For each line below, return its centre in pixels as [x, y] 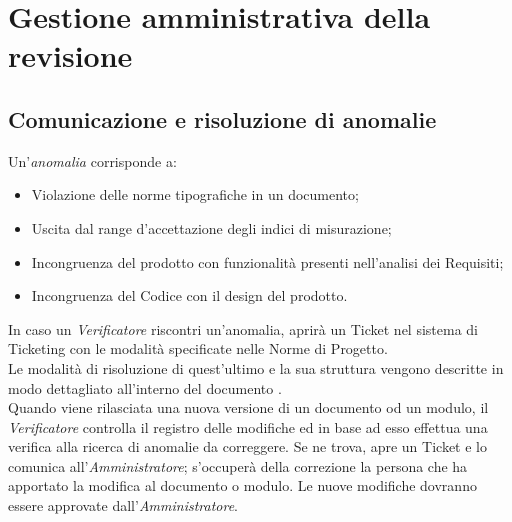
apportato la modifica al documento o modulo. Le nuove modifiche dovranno [242, 485]
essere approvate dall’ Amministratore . [123, 505]
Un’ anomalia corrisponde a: [92, 160]
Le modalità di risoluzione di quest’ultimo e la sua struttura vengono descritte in [256, 367]
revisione [70, 55]
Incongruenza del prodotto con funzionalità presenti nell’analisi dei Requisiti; [267, 261]
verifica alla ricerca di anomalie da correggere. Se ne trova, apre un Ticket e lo [247, 446]
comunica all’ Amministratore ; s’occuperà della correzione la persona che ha [238, 465]
